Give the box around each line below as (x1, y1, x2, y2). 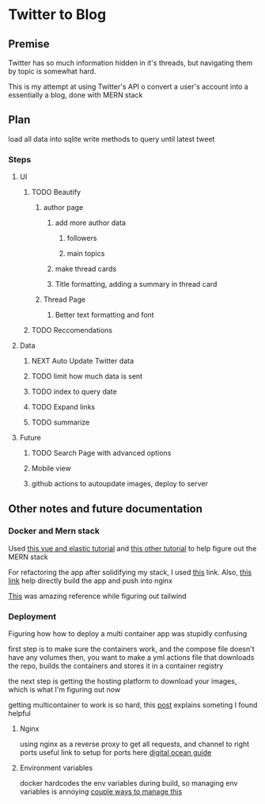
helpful (8, 709, 32, 718)
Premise (8, 37, 50, 51)
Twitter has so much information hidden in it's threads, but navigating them (8, 58, 253, 67)
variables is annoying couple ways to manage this (19, 787, 183, 797)
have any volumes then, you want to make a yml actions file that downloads (8, 653, 255, 662)
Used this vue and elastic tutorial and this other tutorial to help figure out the (8, 543, 257, 553)
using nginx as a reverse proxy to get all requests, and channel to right (19, 739, 250, 749)
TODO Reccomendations (31, 326, 113, 335)
